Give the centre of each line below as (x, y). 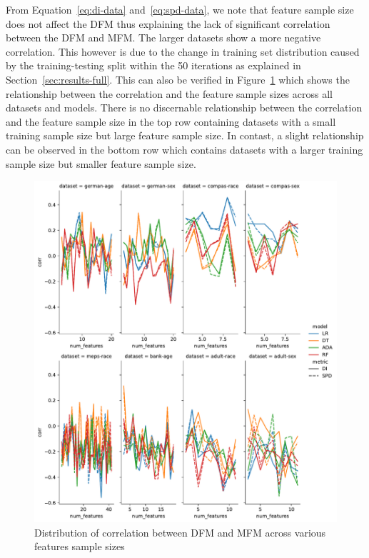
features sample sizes (80, 546)
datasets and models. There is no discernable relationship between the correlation (184, 108)
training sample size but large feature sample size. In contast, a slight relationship (185, 135)
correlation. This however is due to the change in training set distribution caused (183, 51)
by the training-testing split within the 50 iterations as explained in (153, 65)
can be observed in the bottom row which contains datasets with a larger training (184, 149)
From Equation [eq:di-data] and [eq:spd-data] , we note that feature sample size (180, 9)
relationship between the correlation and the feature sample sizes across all (169, 93)
